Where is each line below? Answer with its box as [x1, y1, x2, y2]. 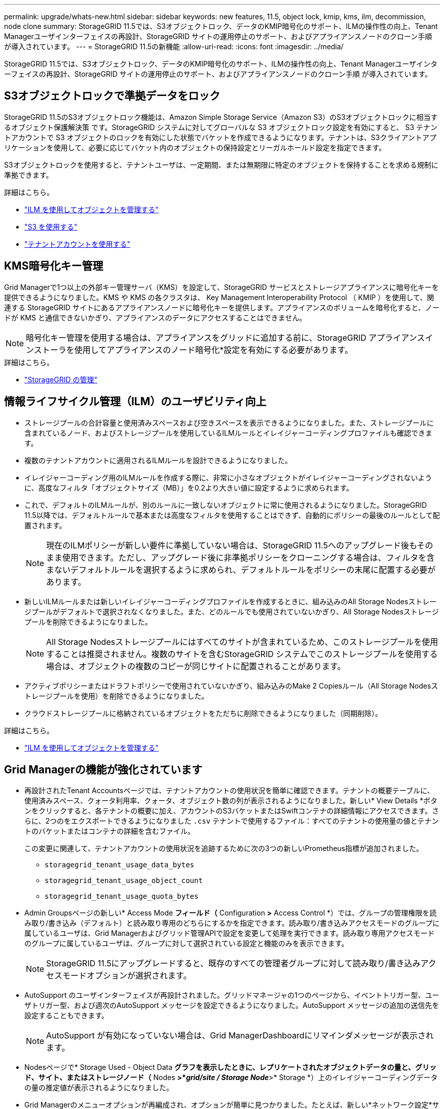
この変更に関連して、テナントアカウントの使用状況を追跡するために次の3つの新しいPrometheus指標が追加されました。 [24, 844, 424, 853]
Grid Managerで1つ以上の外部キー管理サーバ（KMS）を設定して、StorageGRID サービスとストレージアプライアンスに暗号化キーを [4, 282, 439, 291]
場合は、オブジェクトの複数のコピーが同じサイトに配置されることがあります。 [46, 661, 346, 671]
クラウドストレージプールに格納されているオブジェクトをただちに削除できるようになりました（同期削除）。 [24, 708, 383, 717]
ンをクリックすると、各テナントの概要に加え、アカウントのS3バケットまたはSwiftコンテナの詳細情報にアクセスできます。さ [24, 806, 439, 816]
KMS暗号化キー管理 [4, 259, 103, 273]
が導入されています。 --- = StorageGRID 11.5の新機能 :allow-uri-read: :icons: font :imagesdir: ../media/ [4, 42, 344, 51]
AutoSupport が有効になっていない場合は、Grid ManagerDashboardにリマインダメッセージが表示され [46, 1030, 434, 1041]
